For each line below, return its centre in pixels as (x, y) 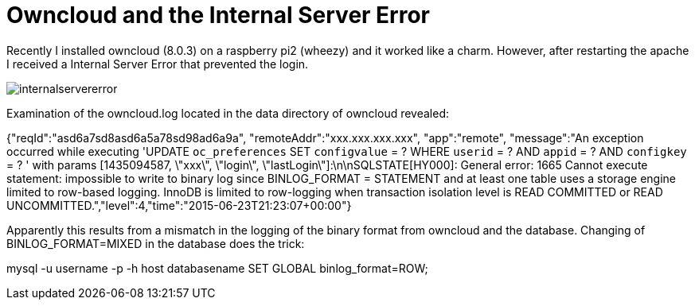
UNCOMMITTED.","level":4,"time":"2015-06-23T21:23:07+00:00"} (179, 205)
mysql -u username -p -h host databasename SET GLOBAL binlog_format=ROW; (217, 268)
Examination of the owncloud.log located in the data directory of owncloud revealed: (228, 113)
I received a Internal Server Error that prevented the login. (158, 64)
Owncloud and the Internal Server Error (219, 15)
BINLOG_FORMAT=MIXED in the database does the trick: (156, 243)
